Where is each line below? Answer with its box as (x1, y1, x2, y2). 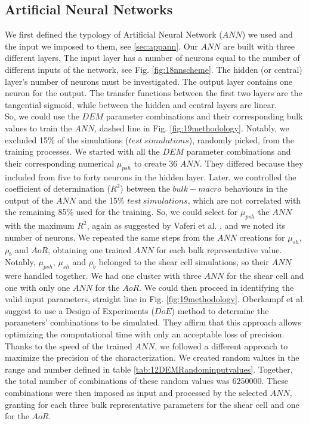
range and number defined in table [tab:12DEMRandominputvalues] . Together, (5, 362, 293, 375)
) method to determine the (171, 304, 269, 317)
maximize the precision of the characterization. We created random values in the (5, 351, 299, 364)
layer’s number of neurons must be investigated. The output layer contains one (5, 75, 292, 87)
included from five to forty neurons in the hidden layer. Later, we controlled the (5, 170, 296, 183)
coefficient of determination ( (5, 182, 110, 195)
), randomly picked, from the (189, 133, 295, 146)
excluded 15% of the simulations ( (5, 133, 129, 146)
